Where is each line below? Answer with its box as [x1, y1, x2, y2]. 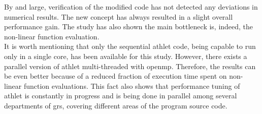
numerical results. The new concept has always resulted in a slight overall [4, 11, 233, 22]
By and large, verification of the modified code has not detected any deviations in [4, 2, 258, 12]
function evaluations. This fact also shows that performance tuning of [23, 80, 240, 91]
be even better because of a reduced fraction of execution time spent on [4, 71, 227, 81]
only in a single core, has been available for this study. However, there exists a [4, 50, 247, 61]
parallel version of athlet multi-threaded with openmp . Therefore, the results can [4, 61, 256, 71]
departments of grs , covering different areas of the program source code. [4, 100, 227, 110]
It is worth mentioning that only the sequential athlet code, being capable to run [4, 41, 256, 51]
